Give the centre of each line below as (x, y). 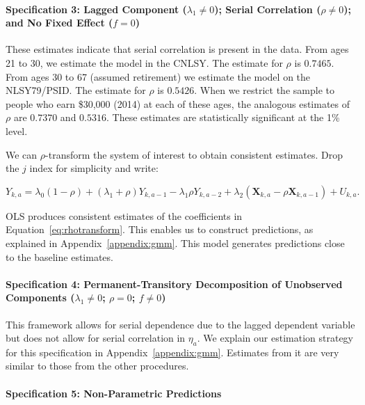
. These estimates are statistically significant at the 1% (223, 117)
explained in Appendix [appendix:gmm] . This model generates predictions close (175, 243)
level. (17, 130)
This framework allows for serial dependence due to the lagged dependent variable (180, 324)
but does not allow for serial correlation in (96, 338)
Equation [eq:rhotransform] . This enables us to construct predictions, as (160, 229)
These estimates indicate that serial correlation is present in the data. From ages (177, 49)
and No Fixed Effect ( (59, 23)
